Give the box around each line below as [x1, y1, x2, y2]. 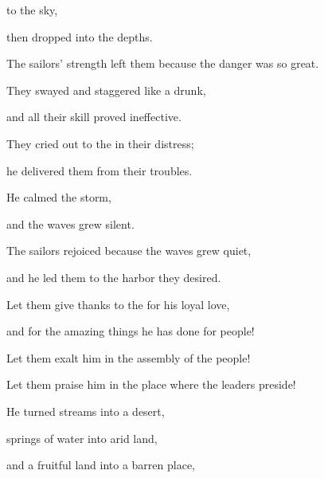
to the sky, [6, 2, 58, 18]
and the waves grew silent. [6, 215, 135, 232]
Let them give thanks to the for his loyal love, [6, 296, 230, 312]
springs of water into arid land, [6, 429, 158, 446]
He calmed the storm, [6, 189, 111, 206]
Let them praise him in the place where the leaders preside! [6, 376, 296, 393]
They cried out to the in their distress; [6, 135, 194, 151]
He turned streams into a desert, [6, 402, 165, 419]
